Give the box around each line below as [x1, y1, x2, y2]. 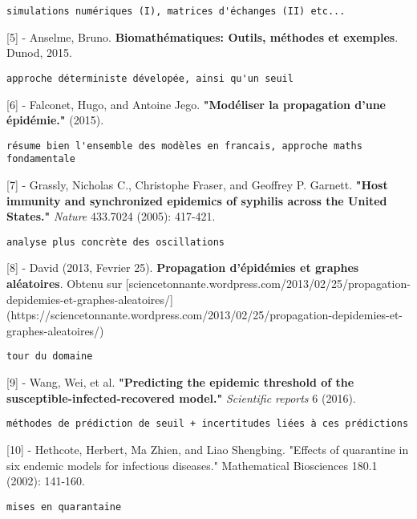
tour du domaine [6, 351, 93, 363]
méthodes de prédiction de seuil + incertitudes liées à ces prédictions [6, 418, 409, 430]
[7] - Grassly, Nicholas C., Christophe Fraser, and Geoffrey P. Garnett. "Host [6, 176, 388, 193]
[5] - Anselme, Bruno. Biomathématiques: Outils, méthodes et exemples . [6, 28, 399, 45]
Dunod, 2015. [6, 44, 72, 61]
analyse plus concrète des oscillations [6, 236, 225, 248]
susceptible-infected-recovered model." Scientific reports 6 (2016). [6, 389, 356, 406]
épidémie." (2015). [6, 112, 104, 128]
